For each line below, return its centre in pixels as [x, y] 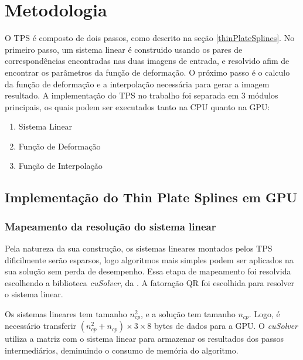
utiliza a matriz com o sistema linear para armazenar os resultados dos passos [144, 339]
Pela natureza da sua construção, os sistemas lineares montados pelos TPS [139, 248]
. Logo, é [264, 314]
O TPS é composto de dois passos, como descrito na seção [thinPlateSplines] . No [150, 38]
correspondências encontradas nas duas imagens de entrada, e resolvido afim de [147, 61]
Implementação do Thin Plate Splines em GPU [151, 197]
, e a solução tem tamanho [188, 314]
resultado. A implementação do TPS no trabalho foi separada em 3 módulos [142, 95]
